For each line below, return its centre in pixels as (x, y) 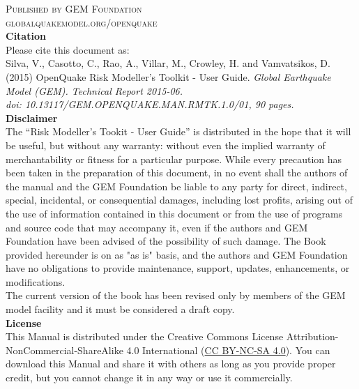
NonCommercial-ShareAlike (64, 350)
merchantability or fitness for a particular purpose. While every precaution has (174, 159)
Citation (26, 36)
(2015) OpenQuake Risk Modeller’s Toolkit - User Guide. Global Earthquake (168, 76)
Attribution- (312, 336)
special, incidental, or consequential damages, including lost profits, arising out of (179, 200)
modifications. (36, 281)
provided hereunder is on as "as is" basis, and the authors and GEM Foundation (177, 254)
